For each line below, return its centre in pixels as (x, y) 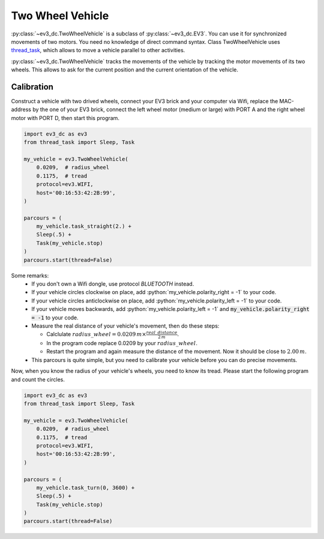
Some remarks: (30, 276)
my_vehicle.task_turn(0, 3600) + (85, 487)
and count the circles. (38, 379)
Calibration (32, 87)
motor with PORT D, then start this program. (65, 118)
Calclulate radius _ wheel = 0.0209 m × (96, 334)
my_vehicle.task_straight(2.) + (84, 226)
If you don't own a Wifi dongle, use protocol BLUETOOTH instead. (113, 284)
